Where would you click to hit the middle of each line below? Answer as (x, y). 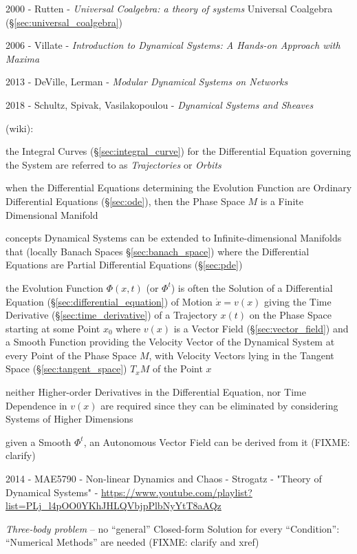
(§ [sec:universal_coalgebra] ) (64, 22)
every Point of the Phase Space (71, 355)
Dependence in (36, 405)
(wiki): (20, 128)
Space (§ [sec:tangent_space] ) (66, 369)
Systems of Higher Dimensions (69, 419)
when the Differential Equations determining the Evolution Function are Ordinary (179, 188)
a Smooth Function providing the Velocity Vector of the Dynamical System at (170, 342)
